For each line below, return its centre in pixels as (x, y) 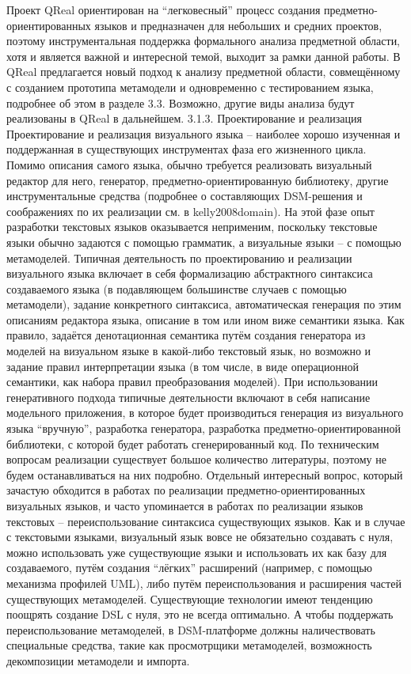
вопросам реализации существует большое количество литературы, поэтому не (196, 459)
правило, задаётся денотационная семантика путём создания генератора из (186, 335)
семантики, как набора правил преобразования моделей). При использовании (192, 382)
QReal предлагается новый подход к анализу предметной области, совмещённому (204, 72)
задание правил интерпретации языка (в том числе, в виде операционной (183, 366)
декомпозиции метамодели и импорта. (98, 660)
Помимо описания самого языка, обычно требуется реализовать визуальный (189, 164)
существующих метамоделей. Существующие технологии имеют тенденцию (190, 598)
